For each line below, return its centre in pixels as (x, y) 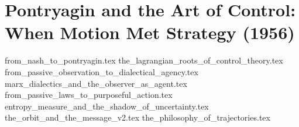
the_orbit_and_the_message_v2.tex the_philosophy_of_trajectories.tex (138, 117)
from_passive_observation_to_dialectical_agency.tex (102, 71)
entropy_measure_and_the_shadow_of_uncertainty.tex (107, 106)
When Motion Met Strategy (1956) (150, 32)
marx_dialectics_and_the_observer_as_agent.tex (96, 83)
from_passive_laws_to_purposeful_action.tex (89, 95)
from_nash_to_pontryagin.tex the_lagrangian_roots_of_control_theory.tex (144, 60)
